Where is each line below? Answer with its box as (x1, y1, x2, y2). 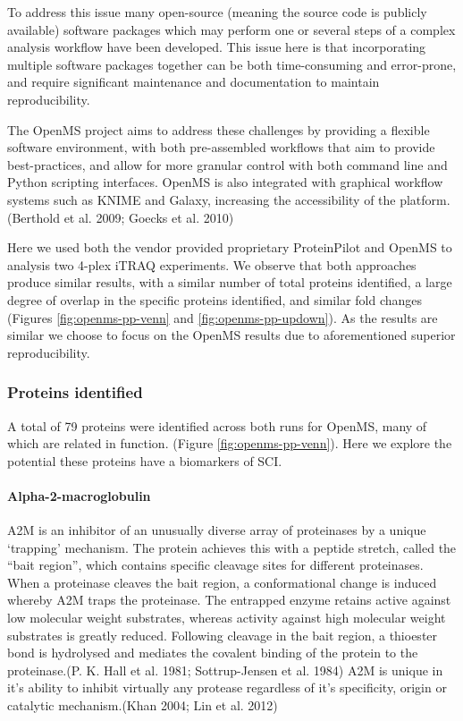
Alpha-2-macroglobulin (7, 486, 151, 505)
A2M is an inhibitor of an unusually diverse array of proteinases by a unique (7, 521, 426, 539)
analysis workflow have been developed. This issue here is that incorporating (7, 38, 426, 56)
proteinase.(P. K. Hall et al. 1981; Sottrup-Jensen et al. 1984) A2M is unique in (7, 660, 443, 679)
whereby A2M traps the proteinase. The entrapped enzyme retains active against (7, 590, 451, 609)
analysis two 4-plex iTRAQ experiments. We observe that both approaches (7, 255, 417, 274)
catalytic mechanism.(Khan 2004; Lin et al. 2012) (7, 696, 278, 715)
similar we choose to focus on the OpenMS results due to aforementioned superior (7, 326, 456, 344)
